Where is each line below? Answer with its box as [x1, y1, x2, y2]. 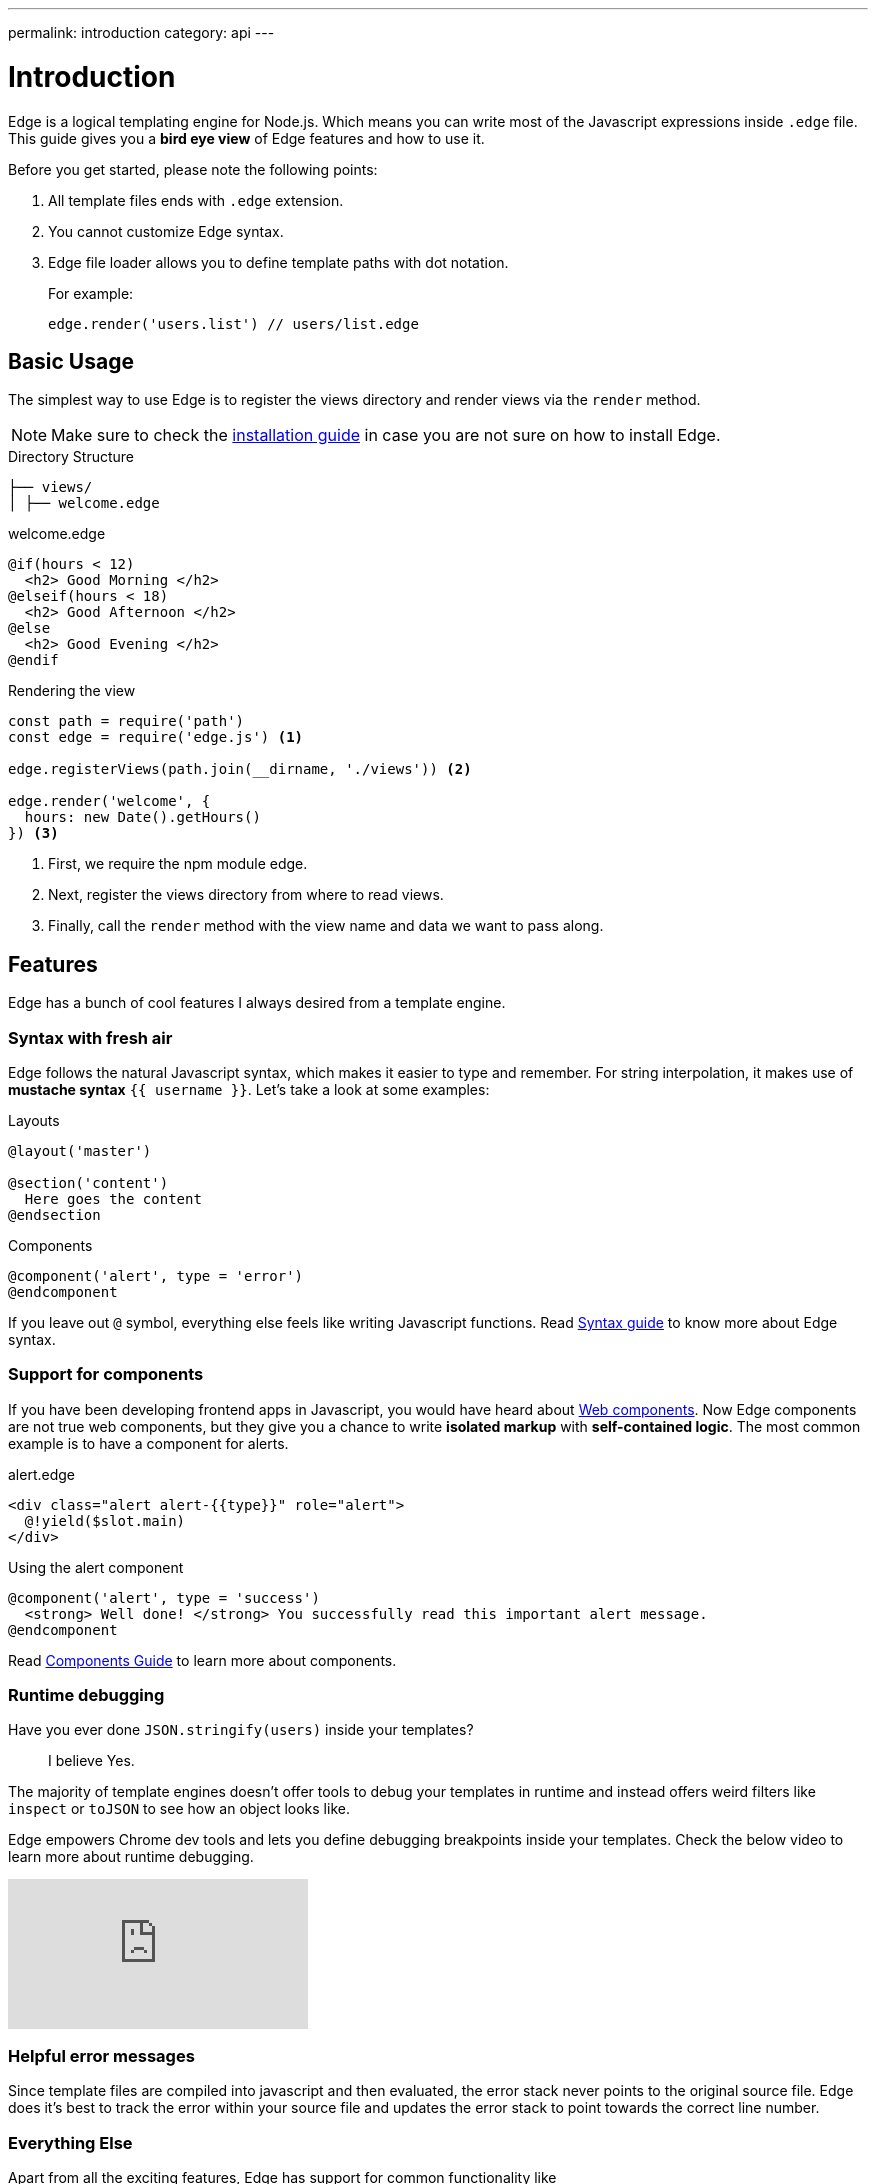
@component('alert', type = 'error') [8, 1267, 304, 1284]
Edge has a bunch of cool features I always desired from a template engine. [8, 994, 506, 1012]
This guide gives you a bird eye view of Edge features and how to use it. [8, 129, 485, 147]
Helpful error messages [8, 2045, 195, 2066]
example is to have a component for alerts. [8, 1434, 289, 1452]
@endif [8, 652, 59, 669]
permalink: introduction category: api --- [8, 24, 275, 41]
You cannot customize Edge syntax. [48, 222, 284, 240]
